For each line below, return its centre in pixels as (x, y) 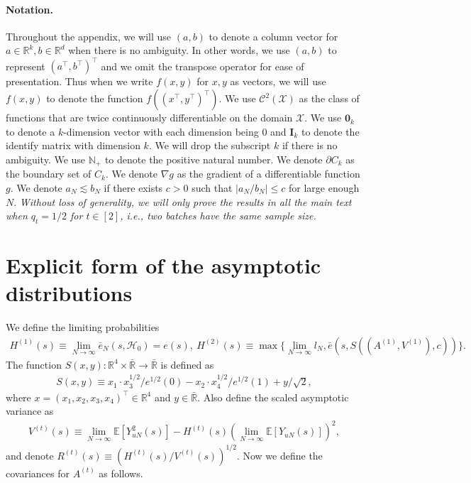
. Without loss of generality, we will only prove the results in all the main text (183, 201)
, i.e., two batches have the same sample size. (218, 216)
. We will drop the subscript (210, 145)
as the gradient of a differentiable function (268, 174)
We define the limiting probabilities (83, 327)
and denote (30, 455)
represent (26, 66)
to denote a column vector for (273, 36)
